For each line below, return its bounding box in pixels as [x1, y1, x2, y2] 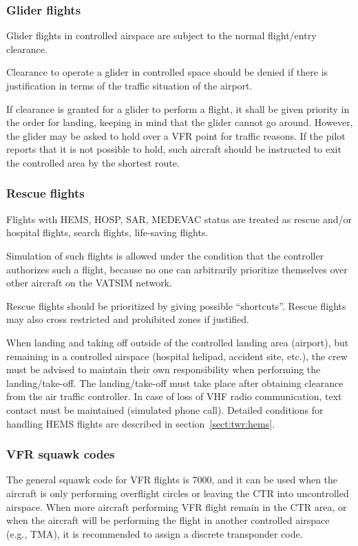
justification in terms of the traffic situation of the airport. [6, 78, 253, 92]
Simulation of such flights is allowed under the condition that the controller [6, 248, 324, 262]
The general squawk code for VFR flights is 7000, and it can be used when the [6, 472, 338, 487]
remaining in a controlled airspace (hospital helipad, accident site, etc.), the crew [6, 348, 348, 363]
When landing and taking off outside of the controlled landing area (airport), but [6, 335, 349, 349]
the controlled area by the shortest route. [6, 155, 180, 169]
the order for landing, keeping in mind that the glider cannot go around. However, [6, 115, 353, 129]
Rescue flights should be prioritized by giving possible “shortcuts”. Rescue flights [6, 298, 346, 313]
